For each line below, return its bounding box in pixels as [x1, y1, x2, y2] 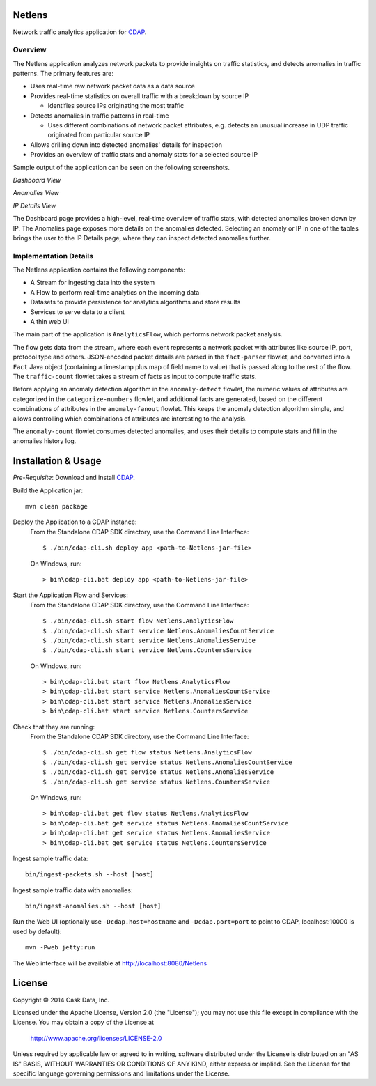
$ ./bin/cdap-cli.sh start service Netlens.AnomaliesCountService [42, 627, 274, 635]
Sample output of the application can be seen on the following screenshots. [13, 163, 230, 171]
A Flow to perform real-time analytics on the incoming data [30, 288, 200, 296]
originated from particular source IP [47, 131, 150, 139]
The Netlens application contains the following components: [13, 265, 186, 274]
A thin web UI [30, 318, 70, 325]
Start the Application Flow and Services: [13, 591, 128, 599]
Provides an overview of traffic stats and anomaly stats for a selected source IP [30, 150, 258, 159]
